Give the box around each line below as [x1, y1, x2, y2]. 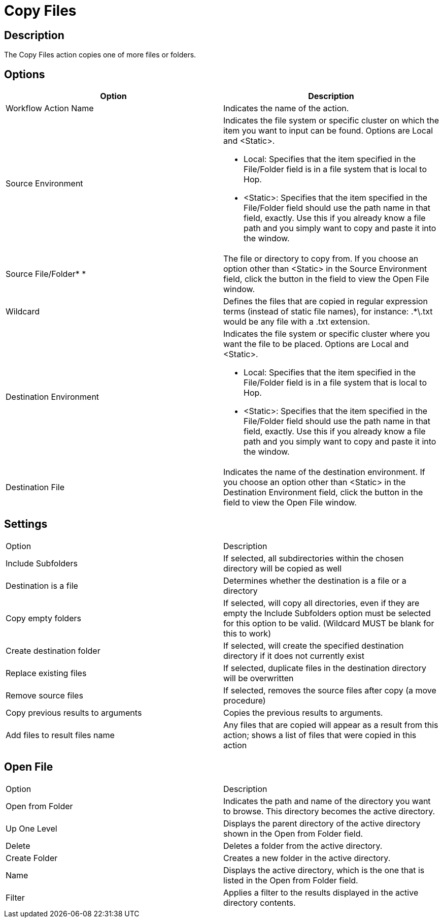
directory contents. [223, 897, 296, 908]
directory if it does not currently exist [223, 650, 365, 661]
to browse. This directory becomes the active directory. [223, 806, 435, 816]
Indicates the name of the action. [223, 103, 349, 114]
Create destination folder [6, 645, 100, 656]
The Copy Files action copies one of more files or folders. [4, 50, 196, 59]
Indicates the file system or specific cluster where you [223, 329, 430, 339]
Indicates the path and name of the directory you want [223, 796, 431, 806]
